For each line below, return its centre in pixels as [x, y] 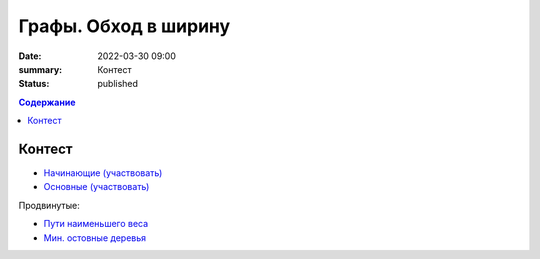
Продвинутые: [49, 205]
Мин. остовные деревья [95, 237]
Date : [30, 56]
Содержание [47, 102]
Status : [34, 84]
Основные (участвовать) [96, 187]
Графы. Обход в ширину [124, 26]
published [118, 84]
